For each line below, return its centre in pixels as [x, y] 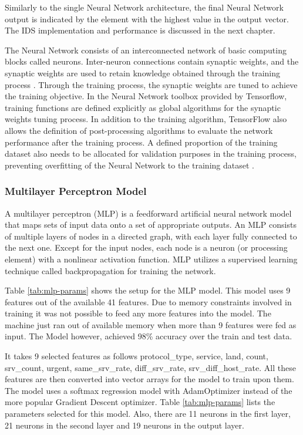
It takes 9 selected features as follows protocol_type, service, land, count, [137, 356]
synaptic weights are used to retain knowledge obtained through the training [143, 72]
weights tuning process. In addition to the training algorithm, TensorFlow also [146, 119]
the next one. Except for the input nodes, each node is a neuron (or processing [146, 247]
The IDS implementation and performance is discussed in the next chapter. [140, 30]
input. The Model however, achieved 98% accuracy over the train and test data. [149, 336]
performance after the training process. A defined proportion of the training [141, 142]
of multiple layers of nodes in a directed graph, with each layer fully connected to [151, 236]
